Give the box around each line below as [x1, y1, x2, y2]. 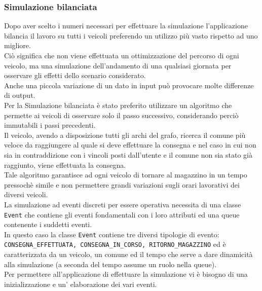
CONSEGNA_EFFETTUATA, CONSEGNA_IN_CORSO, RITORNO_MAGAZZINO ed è [4, 239, 226, 249]
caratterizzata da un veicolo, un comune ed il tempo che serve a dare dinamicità [4, 249, 253, 260]
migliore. [4, 40, 31, 51]
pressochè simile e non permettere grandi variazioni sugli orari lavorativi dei [4, 179, 240, 190]
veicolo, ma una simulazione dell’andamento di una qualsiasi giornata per [4, 60, 232, 70]
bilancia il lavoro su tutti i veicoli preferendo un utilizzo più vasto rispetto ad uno [4, 30, 258, 41]
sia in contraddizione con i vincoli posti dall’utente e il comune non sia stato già [4, 149, 252, 160]
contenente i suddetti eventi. [4, 219, 92, 230]
